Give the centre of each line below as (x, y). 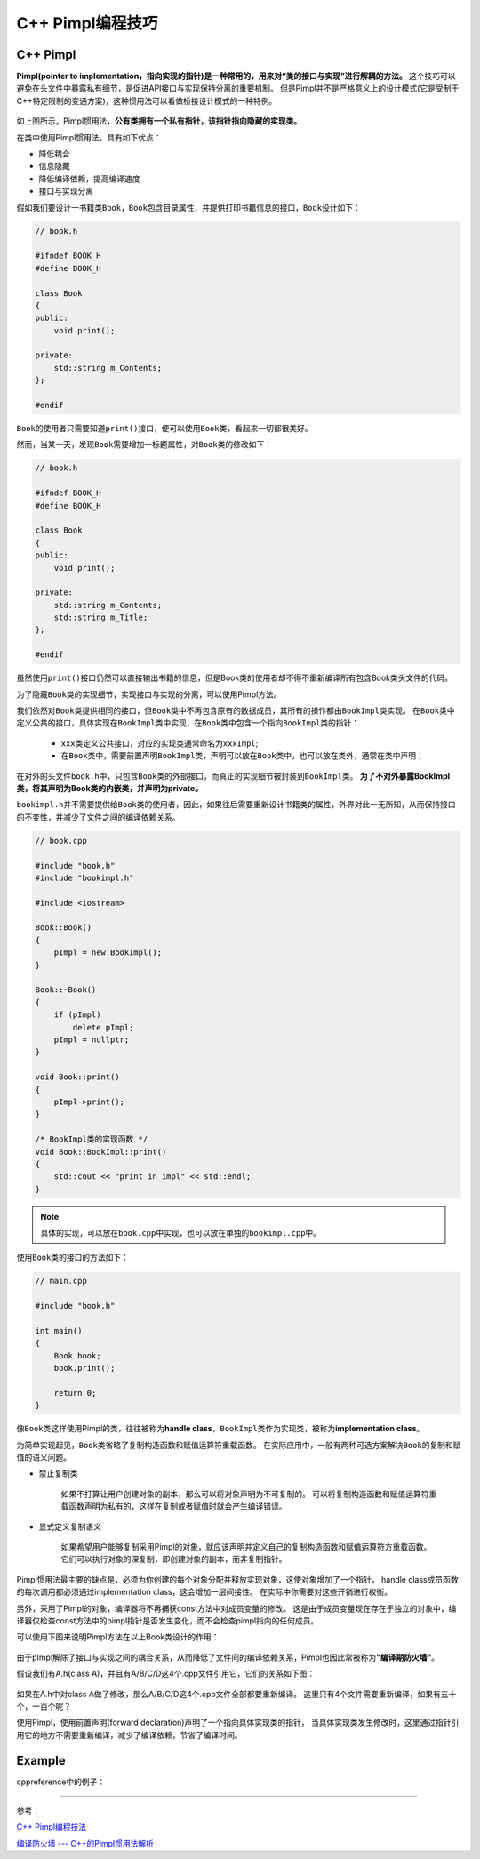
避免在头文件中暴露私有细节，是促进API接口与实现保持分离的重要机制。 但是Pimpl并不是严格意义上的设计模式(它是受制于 (238, 88)
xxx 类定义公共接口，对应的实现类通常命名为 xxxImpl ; (160, 743)
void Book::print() (77, 1077)
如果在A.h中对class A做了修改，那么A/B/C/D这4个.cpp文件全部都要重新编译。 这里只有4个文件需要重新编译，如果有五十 (236, 1694)
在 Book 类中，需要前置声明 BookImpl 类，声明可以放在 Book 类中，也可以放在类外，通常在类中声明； (242, 756)
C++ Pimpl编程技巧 (87, 23)
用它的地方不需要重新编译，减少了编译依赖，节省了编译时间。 (129, 1735)
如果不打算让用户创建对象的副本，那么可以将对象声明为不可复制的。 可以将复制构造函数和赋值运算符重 (249, 1494)
